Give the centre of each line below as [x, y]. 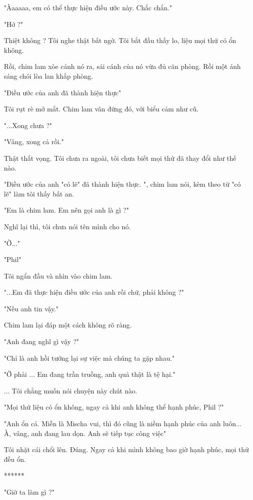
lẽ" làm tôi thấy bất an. [39, 193]
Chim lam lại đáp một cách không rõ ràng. [68, 325]
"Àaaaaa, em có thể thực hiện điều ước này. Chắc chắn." [88, 7]
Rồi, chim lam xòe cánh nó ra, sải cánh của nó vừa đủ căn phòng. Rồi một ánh [122, 66]
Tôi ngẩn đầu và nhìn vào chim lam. [58, 275]
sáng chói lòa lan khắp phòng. [49, 76]
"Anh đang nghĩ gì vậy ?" [41, 341]
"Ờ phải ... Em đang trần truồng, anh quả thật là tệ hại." [90, 374]
